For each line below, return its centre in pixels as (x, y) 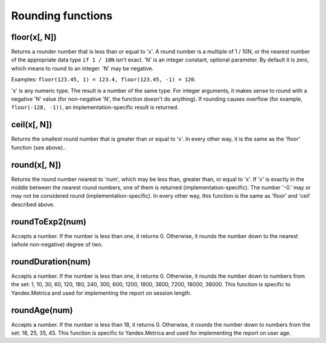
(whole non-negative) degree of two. (57, 245)
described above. (33, 204)
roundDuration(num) (51, 261)
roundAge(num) (42, 310)
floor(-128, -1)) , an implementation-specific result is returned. (95, 107)
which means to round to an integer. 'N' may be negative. (82, 68)
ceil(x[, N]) (32, 124)
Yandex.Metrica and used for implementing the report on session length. (101, 293)
